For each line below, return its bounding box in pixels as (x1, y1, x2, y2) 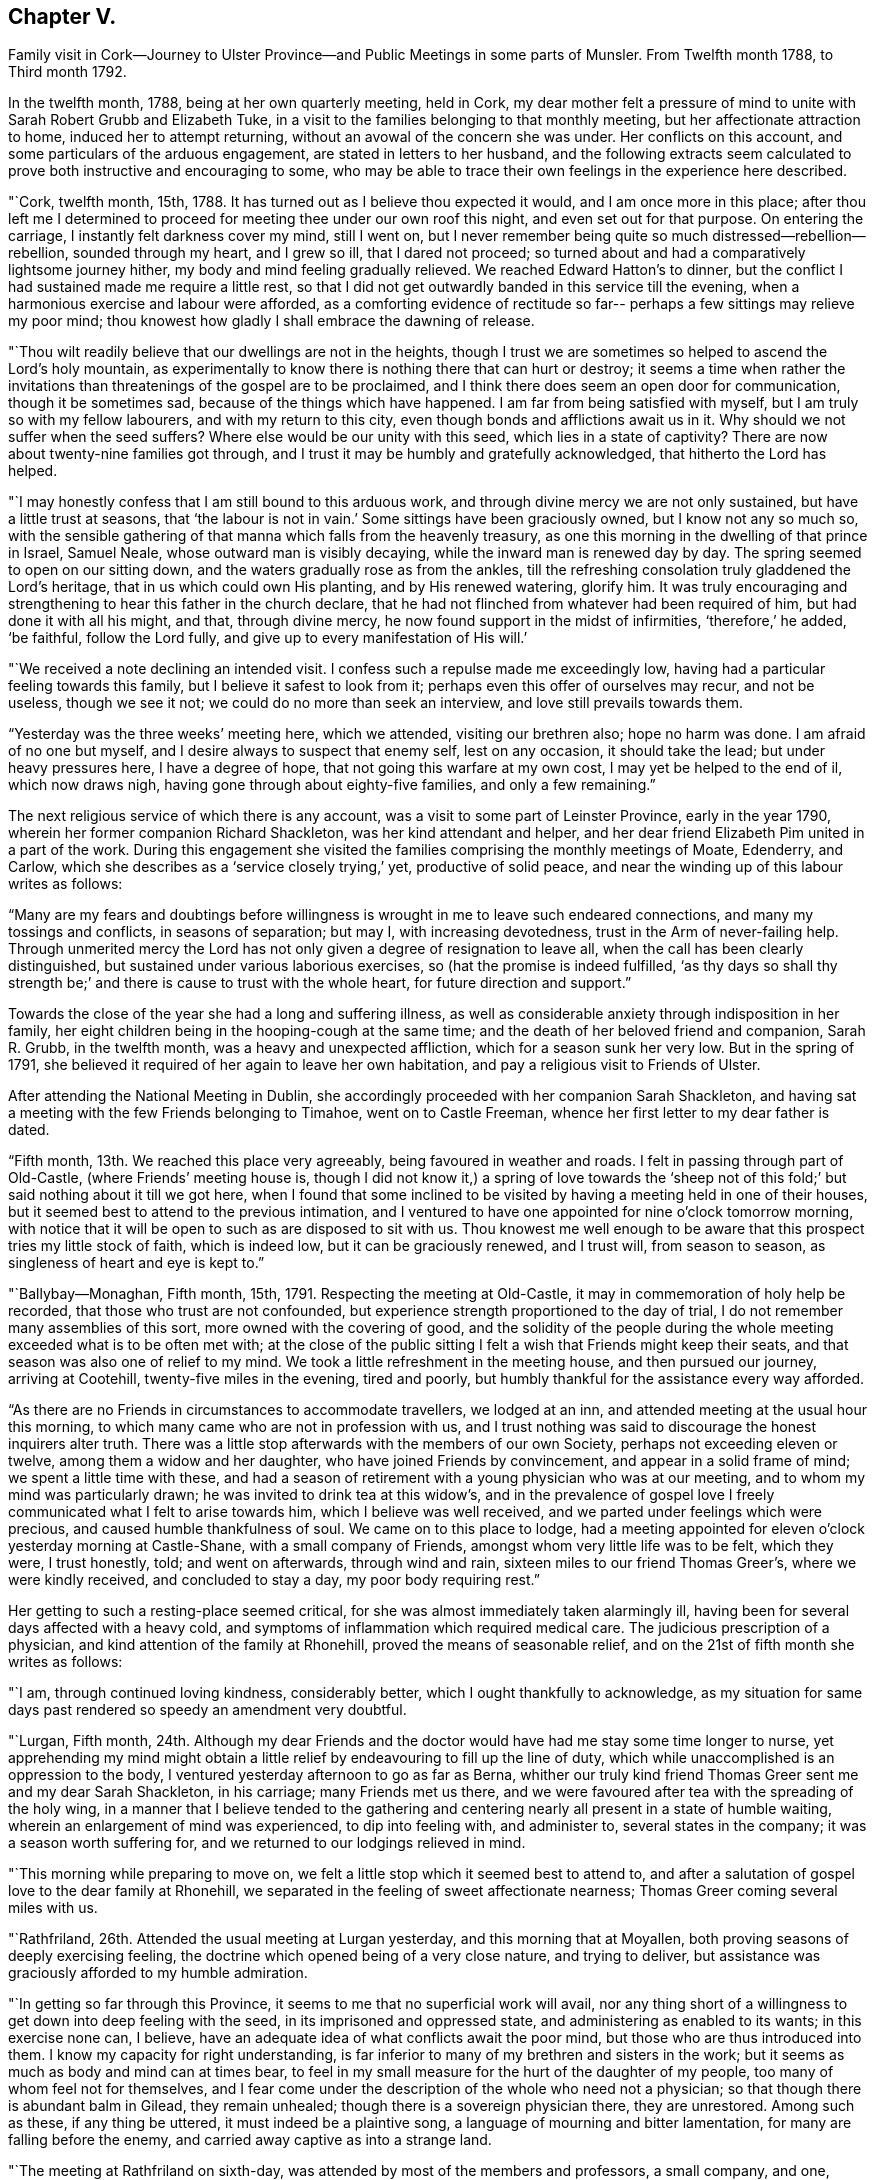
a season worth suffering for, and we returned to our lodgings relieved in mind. (8, 1834, 526, 1852)
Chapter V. (8, 4, 117, 29)
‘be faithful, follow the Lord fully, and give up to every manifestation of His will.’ (8, 629, 528, 647)
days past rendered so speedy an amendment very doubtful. (8, 1701, 407, 1719)
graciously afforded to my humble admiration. (8, 1964, 308, 1982)
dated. (8, 1121, 50, 1139)
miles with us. (8, 1899, 98, 1917)
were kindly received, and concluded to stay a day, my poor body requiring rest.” (8, 1571, 540, 1589)
